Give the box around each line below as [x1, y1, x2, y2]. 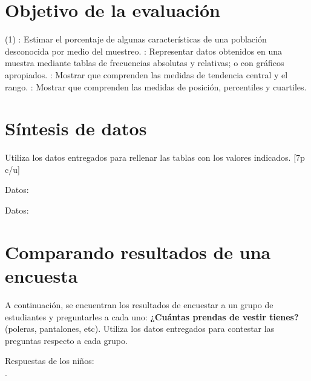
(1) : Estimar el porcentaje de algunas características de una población [5, 33, 267, 46]
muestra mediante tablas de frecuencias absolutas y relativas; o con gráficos [5, 56, 284, 69]
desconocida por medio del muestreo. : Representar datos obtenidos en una [5, 44, 283, 57]
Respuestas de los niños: [5, 354, 94, 367]
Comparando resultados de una [5, 239, 271, 264]
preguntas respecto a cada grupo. [5, 334, 128, 346]
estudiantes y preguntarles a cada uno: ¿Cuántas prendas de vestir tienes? [5, 310, 299, 323]
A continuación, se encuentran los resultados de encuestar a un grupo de [5, 298, 273, 311]
